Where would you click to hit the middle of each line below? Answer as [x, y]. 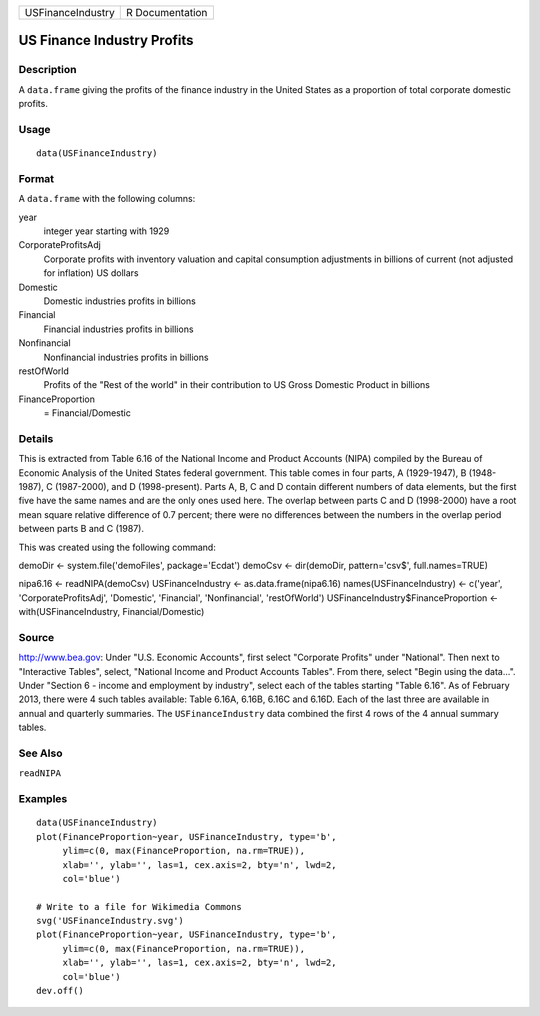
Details [36, 438]
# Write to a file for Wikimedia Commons [139, 906]
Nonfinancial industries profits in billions [126, 357]
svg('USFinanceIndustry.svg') [110, 921]
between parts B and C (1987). [81, 529]
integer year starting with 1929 [106, 231]
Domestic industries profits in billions [120, 301]
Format [36, 178]
